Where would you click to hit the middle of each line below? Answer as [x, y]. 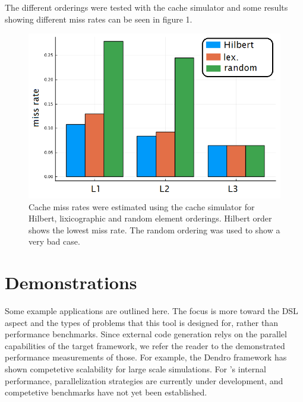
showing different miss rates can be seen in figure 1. [99, 19]
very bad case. [54, 241]
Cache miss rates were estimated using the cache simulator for [142, 206]
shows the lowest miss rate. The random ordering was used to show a [154, 230]
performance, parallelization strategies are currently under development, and [144, 380]
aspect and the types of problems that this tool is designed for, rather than [141, 322]
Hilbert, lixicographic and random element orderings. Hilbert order [150, 218]
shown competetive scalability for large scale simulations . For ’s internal [135, 369]
